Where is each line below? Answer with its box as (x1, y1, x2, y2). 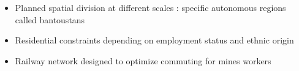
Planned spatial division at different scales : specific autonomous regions (15, 1, 286, 13)
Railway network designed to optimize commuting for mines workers (15, 54, 271, 67)
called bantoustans (15, 13, 85, 26)
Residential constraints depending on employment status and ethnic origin (15, 34, 294, 47)
